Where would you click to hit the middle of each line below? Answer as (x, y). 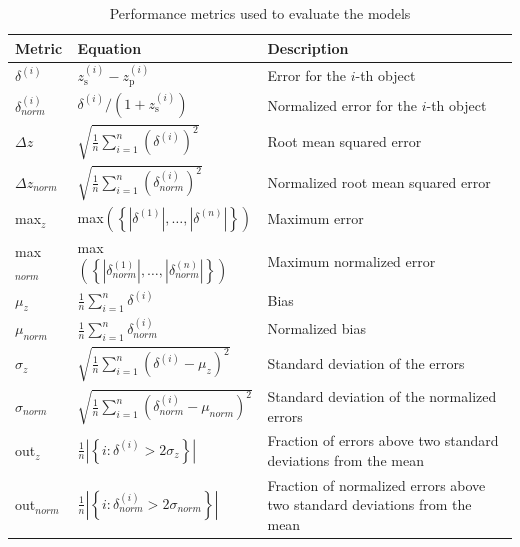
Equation (109, 47)
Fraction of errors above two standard (383, 440)
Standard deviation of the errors (366, 363)
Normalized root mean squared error (379, 181)
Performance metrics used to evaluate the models (260, 13)
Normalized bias (316, 328)
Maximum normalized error (351, 260)
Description (308, 47)
